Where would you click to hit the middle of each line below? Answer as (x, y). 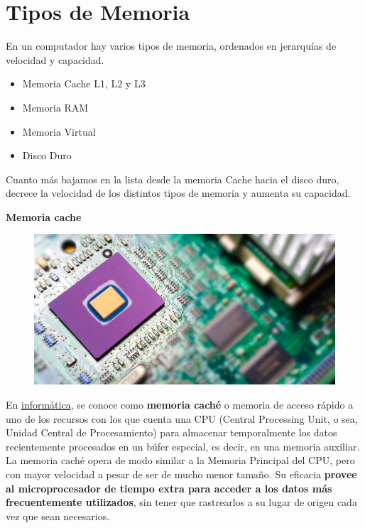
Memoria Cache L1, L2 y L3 (84, 83)
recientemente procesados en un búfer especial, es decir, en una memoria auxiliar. (183, 446)
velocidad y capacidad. (55, 59)
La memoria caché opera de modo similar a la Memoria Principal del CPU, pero (180, 460)
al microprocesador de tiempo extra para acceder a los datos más (169, 488)
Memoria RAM (55, 107)
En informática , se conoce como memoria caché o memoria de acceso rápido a (180, 405)
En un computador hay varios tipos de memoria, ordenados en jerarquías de (171, 46)
